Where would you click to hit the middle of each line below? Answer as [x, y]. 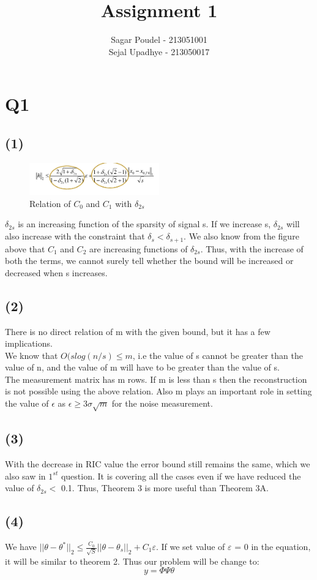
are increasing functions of [138, 248]
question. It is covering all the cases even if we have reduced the [181, 476]
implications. [29, 343]
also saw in [25, 476]
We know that [32, 355]
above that [25, 248]
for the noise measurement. [162, 403]
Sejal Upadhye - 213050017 [159, 51]
